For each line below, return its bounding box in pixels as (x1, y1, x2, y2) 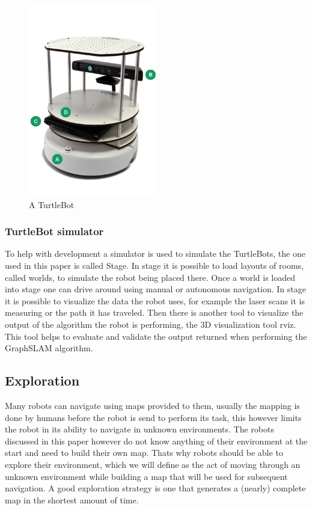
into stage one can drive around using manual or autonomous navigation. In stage (5, 283, 306, 295)
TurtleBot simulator (5, 224, 104, 239)
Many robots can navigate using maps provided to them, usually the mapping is (5, 399, 300, 411)
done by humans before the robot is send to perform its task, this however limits (5, 411, 302, 423)
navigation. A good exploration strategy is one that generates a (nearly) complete (5, 482, 306, 494)
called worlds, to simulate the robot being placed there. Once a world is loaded (5, 271, 295, 283)
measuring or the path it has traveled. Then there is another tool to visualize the (5, 306, 304, 319)
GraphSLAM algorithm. (5, 342, 93, 354)
